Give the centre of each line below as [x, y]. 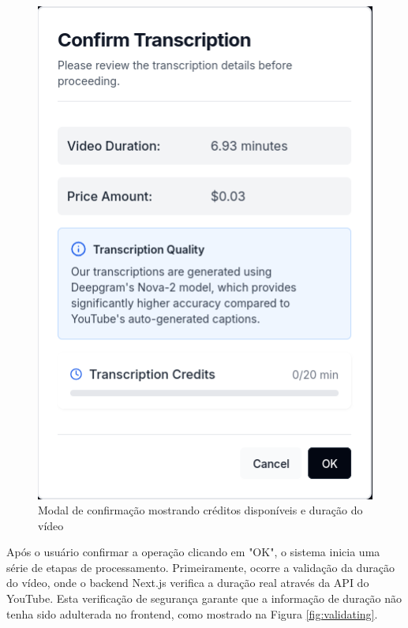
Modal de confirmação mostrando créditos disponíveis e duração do [200, 510]
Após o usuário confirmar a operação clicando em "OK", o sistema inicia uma [193, 552]
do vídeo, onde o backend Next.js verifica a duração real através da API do [188, 583]
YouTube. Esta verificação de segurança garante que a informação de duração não [204, 598]
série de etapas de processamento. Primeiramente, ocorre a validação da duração [200, 567]
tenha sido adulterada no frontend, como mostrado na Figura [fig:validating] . [192, 613]
